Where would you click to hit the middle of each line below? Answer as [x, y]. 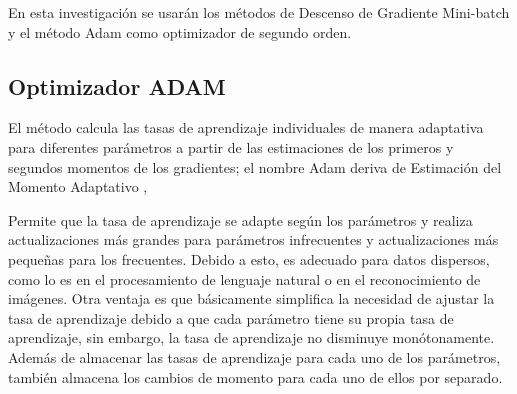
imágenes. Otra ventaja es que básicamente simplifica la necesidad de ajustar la [251, 298]
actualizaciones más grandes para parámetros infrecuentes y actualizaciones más [253, 239]
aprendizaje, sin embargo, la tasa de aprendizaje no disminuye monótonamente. [251, 337]
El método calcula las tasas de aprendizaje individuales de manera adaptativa [246, 127]
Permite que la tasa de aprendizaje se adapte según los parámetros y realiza [240, 219]
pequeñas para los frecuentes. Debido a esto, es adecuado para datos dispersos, [249, 258]
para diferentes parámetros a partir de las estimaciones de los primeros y [231, 146]
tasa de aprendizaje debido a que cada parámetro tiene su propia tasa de [231, 317]
